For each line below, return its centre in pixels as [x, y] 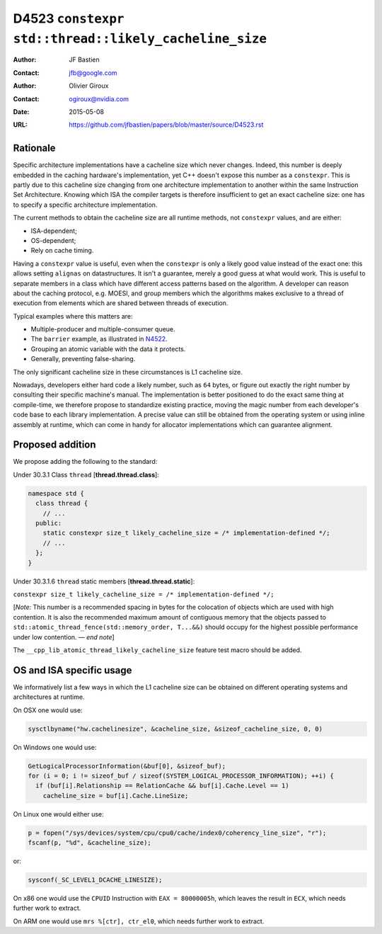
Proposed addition [54, 445]
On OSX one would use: [48, 710]
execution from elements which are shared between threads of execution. [121, 303]
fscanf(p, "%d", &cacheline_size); [89, 843]
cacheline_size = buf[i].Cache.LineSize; [116, 796]
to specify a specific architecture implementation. [85, 205]
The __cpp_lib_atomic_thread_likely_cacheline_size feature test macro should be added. [157, 650]
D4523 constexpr [69, 18]
